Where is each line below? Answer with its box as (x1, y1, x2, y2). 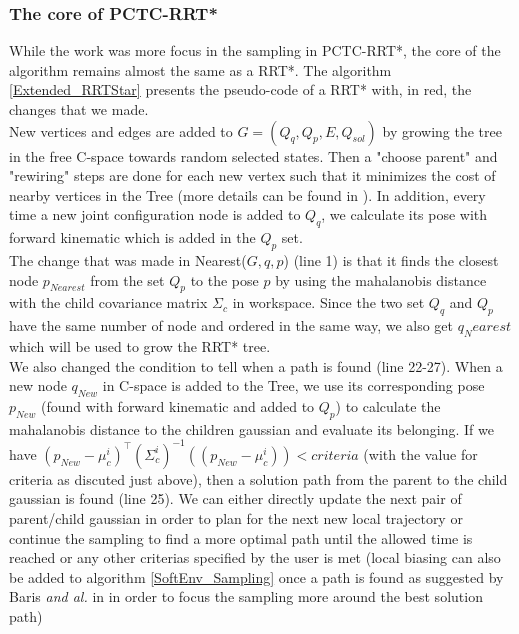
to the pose (190, 269, 259, 290)
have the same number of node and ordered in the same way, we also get (9, 315, 454, 336)
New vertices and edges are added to (9, 120, 233, 141)
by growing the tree (382, 120, 502, 141)
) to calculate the (335, 395, 441, 416)
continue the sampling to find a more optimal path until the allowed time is (9, 527, 473, 548)
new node (9, 375, 67, 396)
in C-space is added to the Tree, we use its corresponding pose (102, 375, 485, 396)
